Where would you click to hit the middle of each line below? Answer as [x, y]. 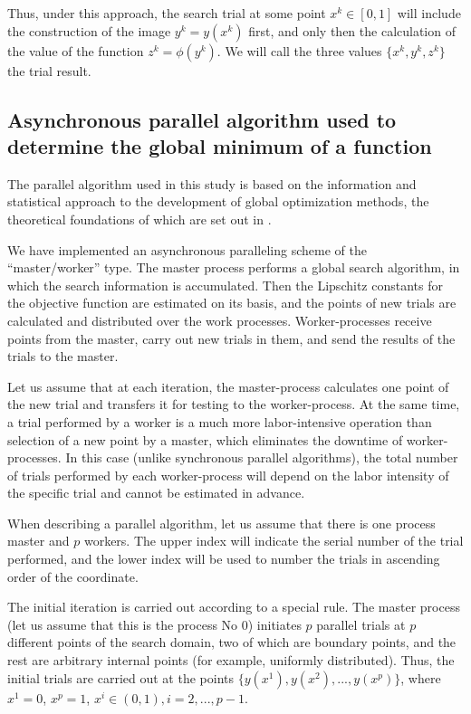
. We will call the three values [299, 50]
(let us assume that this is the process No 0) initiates [154, 624]
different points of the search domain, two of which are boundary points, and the [232, 642]
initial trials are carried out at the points [120, 677]
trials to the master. [63, 356]
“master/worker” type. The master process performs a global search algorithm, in [234, 267]
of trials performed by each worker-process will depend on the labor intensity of [228, 475]
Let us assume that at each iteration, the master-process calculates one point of [228, 386]
